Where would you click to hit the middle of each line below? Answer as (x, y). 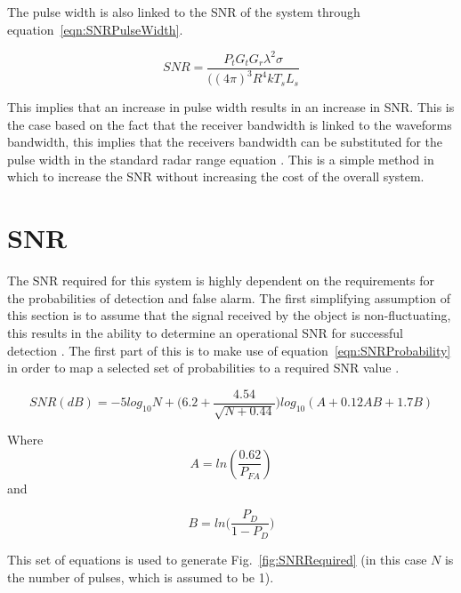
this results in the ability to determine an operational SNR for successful (205, 332)
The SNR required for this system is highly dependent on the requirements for (221, 280)
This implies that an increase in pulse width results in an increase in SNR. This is (231, 107)
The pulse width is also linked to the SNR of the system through (184, 12)
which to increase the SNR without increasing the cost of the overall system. (216, 176)
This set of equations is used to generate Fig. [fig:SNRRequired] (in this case (217, 559)
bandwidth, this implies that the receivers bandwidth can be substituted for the (225, 142)
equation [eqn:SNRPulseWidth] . (95, 29)
